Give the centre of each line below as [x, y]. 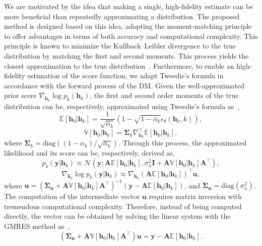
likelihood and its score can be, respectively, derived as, [89, 153]
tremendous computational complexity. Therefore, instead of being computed [123, 206]
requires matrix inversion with [195, 196]
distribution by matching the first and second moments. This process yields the [126, 55]
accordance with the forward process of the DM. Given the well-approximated [124, 85]
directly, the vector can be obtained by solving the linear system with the [117, 216]
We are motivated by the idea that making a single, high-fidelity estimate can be [129, 6]
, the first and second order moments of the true [164, 95]
